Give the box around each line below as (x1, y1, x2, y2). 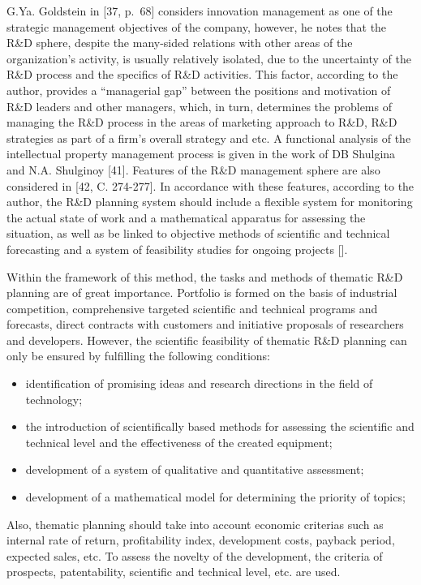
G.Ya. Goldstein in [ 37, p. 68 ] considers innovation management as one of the (6, 2, 393, 19)
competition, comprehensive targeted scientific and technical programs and (6, 299, 378, 316)
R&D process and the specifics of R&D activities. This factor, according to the (6, 66, 398, 83)
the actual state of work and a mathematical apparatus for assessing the (6, 209, 366, 226)
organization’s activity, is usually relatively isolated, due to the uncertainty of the (6, 49, 412, 67)
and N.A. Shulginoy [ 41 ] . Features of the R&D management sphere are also (6, 161, 380, 178)
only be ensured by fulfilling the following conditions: (6, 347, 270, 364)
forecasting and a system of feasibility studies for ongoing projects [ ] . (6, 240, 348, 257)
